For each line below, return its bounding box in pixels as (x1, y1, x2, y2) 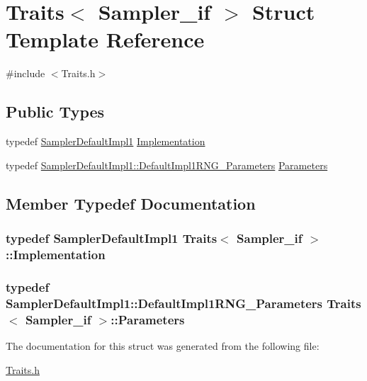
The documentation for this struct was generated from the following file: (6, 338, 320, 353)
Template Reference (6, 25, 205, 54)
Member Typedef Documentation (6, 192, 256, 214)
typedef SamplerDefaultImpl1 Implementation (6, 134, 205, 149)
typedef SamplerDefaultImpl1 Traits (6, 229, 218, 246)
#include (6, 66, 45, 81)
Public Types (6, 101, 105, 123)
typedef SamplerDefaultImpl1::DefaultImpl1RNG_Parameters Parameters (6, 157, 328, 172)
